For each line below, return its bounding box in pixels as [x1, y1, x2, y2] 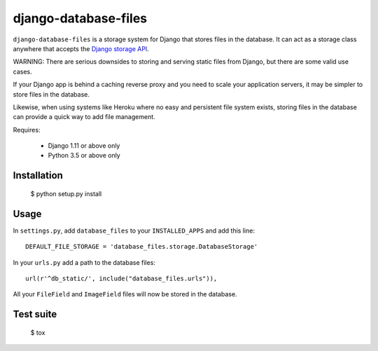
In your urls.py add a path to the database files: [13, 258, 155, 266]
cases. [13, 67, 32, 76]
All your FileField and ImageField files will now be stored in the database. [13, 290, 237, 298]
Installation [13, 170, 63, 181]
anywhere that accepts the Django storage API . [13, 44, 150, 53]
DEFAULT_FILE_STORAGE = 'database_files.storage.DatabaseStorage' [25, 242, 258, 251]
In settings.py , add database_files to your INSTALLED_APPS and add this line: [13, 226, 255, 235]
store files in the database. [13, 90, 90, 98]
